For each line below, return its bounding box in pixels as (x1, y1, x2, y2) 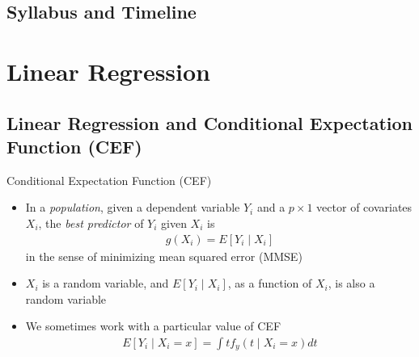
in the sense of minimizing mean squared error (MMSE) (25, 247, 303, 264)
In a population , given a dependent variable (25, 199, 240, 216)
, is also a (328, 275, 375, 292)
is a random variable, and (42, 275, 169, 292)
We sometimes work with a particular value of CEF (25, 317, 281, 334)
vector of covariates (316, 199, 413, 216)
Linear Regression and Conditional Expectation (6, 110, 413, 135)
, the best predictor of (38, 214, 144, 231)
